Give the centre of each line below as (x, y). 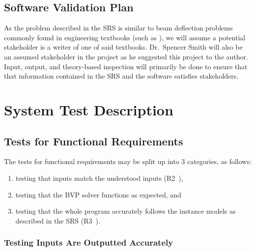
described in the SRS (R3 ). (58, 220)
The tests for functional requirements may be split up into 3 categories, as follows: (128, 161)
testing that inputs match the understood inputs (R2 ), (99, 178)
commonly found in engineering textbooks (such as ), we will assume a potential (125, 37)
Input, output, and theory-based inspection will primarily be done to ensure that (126, 66)
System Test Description (89, 109)
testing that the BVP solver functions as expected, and (98, 194)
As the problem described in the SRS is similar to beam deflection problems (118, 28)
